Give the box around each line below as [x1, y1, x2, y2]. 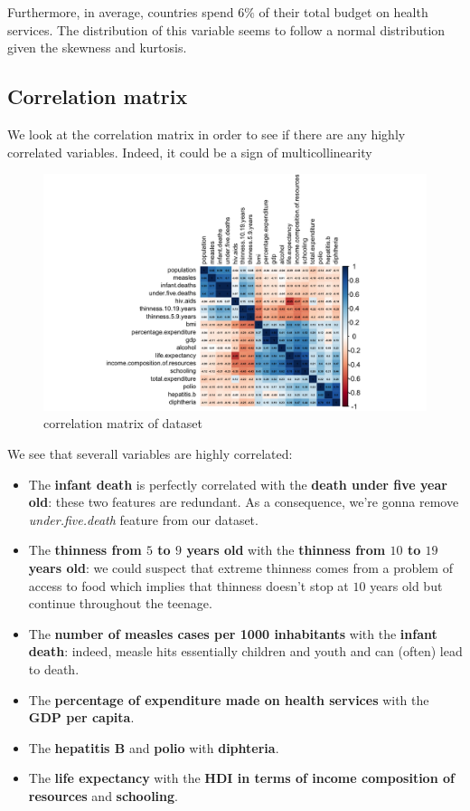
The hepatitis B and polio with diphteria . [28, 738, 279, 757]
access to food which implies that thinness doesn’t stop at [28, 576, 349, 595]
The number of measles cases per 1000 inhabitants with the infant [28, 624, 437, 643]
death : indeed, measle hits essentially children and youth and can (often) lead [28, 642, 463, 661]
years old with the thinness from [186, 540, 386, 559]
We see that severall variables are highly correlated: [7, 444, 293, 463]
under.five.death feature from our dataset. [28, 510, 258, 529]
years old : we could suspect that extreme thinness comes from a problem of [28, 558, 453, 577]
